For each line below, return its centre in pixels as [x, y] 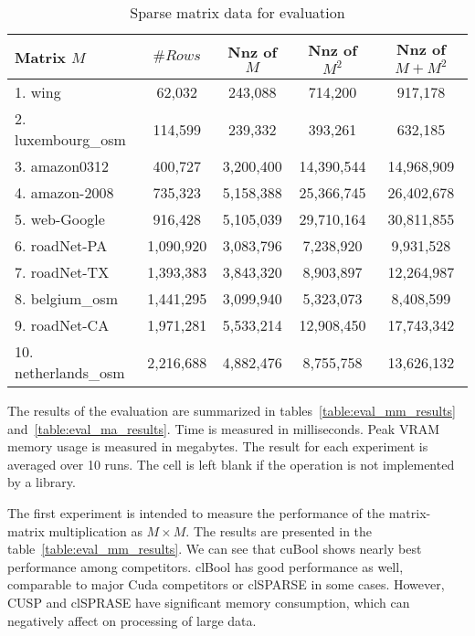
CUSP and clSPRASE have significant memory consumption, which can [209, 602]
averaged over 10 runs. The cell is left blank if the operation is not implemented [231, 464]
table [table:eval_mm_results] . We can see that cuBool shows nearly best [215, 549]
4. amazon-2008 [64, 192]
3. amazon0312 [62, 166]
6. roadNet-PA [61, 245]
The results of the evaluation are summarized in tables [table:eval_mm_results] [232, 410]
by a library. [42, 482]
